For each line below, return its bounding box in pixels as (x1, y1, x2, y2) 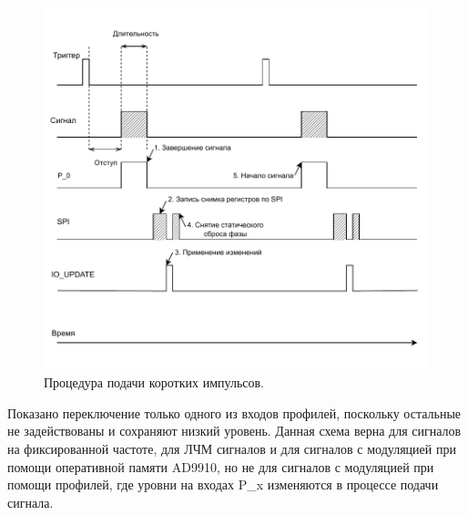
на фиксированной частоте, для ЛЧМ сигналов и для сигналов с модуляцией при (7, 439, 456, 458)
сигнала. (7, 492, 54, 511)
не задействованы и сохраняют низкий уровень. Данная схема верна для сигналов (7, 421, 462, 440)
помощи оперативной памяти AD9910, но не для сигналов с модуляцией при (7, 457, 434, 476)
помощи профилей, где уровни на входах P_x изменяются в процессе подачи (7, 475, 439, 494)
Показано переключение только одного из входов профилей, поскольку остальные (7, 403, 462, 422)
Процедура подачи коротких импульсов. (44, 373, 264, 392)
